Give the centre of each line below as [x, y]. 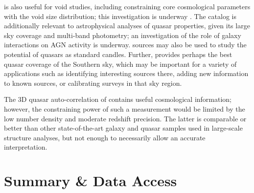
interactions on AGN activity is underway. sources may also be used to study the [125, 45]
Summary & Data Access [91, 181]
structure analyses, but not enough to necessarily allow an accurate [105, 137]
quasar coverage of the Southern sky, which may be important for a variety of [120, 64]
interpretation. [26, 147]
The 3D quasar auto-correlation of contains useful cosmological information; [118, 99]
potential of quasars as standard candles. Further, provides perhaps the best [118, 54]
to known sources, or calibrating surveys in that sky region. [93, 83]
